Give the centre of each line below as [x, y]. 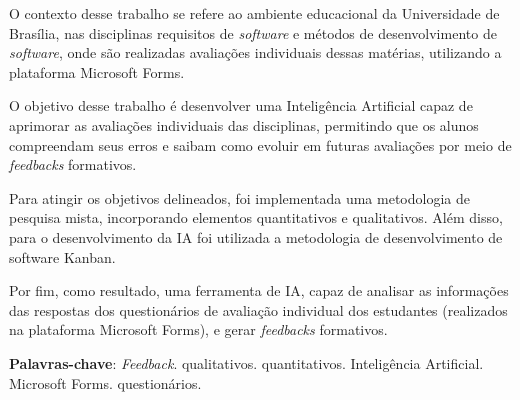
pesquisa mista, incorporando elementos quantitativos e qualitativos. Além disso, [256, 217]
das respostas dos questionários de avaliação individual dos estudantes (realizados [258, 309]
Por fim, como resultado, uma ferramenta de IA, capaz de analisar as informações [259, 290]
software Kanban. [62, 256]
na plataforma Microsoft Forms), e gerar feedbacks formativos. [198, 329]
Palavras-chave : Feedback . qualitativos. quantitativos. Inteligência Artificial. [246, 362]
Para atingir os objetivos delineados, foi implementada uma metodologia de [239, 197]
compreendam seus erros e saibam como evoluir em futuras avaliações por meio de [260, 144]
